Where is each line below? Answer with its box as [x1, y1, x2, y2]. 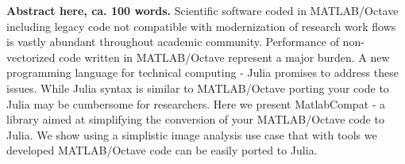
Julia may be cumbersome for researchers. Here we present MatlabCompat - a [6, 95, 386, 112]
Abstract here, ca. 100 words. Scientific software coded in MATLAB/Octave [6, 2, 399, 18]
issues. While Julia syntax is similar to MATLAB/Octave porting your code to [6, 79, 389, 96]
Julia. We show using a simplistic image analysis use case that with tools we [6, 126, 377, 143]
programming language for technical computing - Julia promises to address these [6, 64, 399, 81]
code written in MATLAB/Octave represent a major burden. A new [59, 48, 390, 65]
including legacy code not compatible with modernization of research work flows [6, 17, 396, 34]
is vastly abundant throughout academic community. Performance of [6, 33, 339, 50]
